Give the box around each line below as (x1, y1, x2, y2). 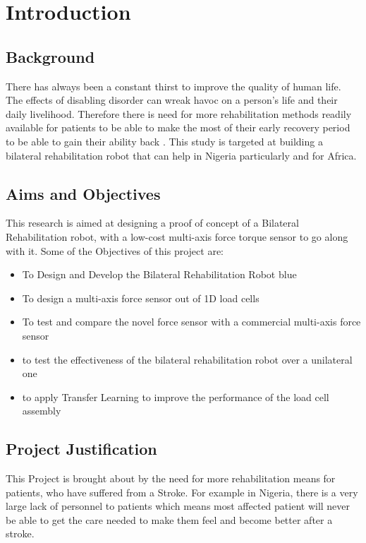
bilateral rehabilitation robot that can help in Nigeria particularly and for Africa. (6, 148, 357, 162)
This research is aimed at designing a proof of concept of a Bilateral (6, 215, 299, 230)
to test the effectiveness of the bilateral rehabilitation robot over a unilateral (22, 352, 353, 366)
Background (6, 45, 95, 67)
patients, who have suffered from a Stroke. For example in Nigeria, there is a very (6, 484, 358, 499)
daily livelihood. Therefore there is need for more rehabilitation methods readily (6, 106, 352, 121)
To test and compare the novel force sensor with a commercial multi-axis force (22, 314, 361, 329)
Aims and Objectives (6, 182, 161, 204)
